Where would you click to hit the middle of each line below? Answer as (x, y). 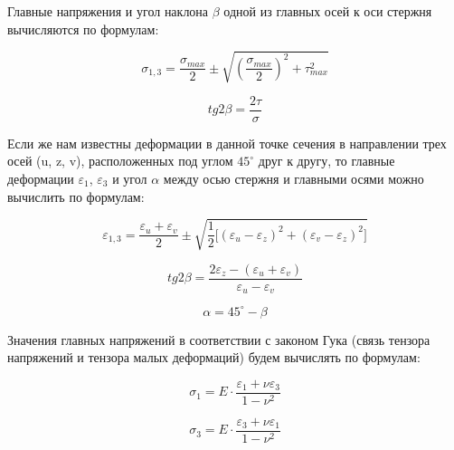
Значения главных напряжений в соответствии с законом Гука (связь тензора (219, 339)
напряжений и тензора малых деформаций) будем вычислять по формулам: (214, 357)
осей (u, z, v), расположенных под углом (120, 161)
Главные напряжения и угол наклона (108, 11)
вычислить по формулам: (76, 196)
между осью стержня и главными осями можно (293, 178)
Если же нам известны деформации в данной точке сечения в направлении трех (227, 143)
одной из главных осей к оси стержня (328, 11)
